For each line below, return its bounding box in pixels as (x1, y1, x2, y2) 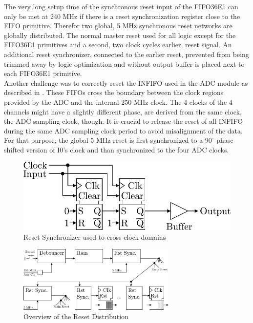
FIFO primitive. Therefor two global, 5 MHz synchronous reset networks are (4, 20, 232, 31)
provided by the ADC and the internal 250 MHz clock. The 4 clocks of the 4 (4, 96, 232, 107)
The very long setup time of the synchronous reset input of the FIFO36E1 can (4, 1, 238, 11)
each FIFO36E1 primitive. (4, 68, 82, 78)
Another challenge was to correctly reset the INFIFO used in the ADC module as (4, 77, 248, 88)
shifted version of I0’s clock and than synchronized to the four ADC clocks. (4, 144, 229, 154)
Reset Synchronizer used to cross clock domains (23, 232, 166, 242)
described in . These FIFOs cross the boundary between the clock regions (4, 87, 224, 97)
